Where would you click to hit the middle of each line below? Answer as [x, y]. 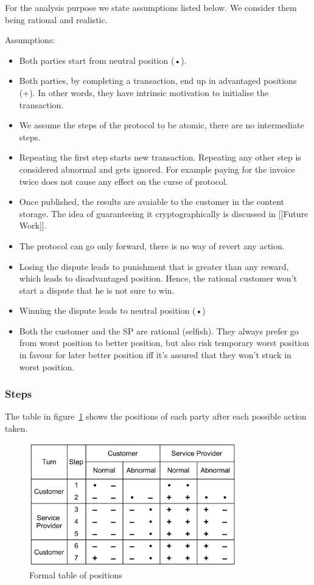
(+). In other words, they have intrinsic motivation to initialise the [144, 92]
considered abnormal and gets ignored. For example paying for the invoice [157, 169]
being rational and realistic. [56, 19]
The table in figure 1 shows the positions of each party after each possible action [156, 416]
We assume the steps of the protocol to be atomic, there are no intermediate [162, 125]
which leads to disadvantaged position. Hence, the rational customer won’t [158, 278]
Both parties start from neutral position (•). [103, 60]
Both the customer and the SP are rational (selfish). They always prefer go [159, 331]
